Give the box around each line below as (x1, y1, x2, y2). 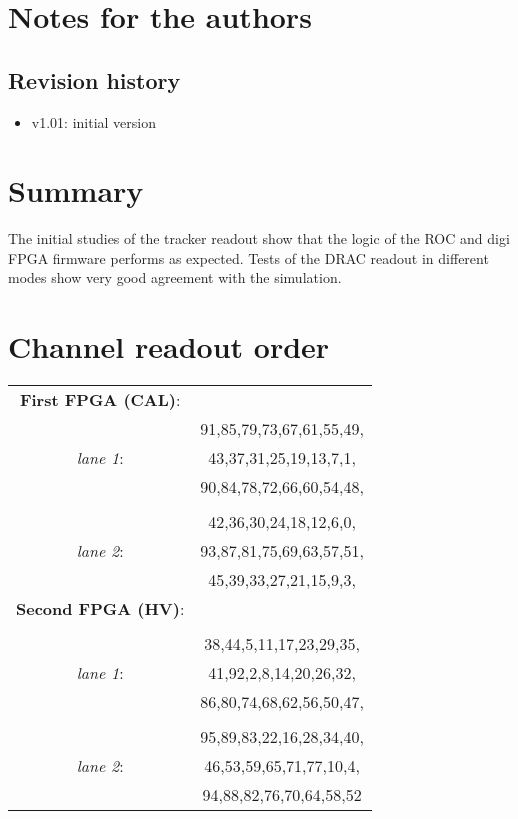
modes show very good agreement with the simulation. (8, 267, 342, 288)
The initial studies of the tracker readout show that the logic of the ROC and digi (8, 228, 510, 249)
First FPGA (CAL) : (19, 388, 181, 412)
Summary (8, 170, 144, 211)
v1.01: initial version (31, 111, 156, 132)
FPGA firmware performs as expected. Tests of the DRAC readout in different (8, 247, 489, 268)
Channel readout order (8, 326, 330, 367)
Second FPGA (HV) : (16, 597, 185, 621)
